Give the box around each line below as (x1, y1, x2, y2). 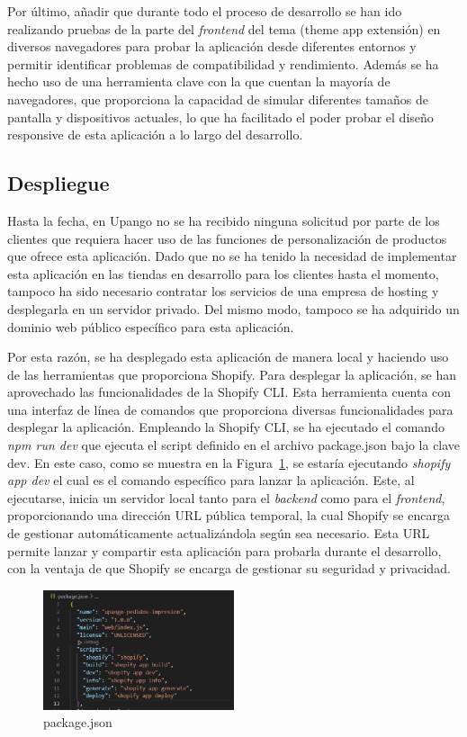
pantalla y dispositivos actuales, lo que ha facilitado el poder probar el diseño (7, 107, 434, 126)
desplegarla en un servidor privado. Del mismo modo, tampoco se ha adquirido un (7, 299, 460, 318)
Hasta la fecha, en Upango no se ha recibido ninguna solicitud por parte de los (7, 211, 440, 229)
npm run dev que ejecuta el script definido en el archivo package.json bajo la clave (7, 436, 461, 454)
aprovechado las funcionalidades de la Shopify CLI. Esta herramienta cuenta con (7, 382, 452, 401)
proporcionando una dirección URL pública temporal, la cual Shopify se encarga (7, 506, 450, 525)
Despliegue (7, 169, 110, 197)
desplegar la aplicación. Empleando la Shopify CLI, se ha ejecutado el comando (7, 418, 445, 436)
